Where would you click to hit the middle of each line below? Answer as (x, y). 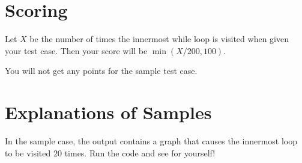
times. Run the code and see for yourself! (140, 152)
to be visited (28, 152)
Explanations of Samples (108, 112)
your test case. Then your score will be (76, 50)
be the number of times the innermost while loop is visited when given (159, 39)
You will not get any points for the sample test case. (101, 71)
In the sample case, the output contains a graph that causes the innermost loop (151, 141)
